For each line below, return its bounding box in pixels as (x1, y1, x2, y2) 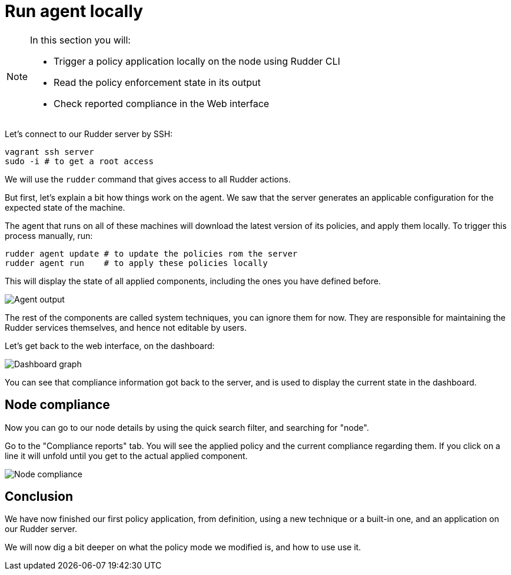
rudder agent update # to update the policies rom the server (5, 248, 298, 258)
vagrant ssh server (5, 147, 94, 157)
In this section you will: (30, 34, 131, 46)
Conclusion (5, 489, 74, 504)
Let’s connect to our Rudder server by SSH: (5, 128, 173, 139)
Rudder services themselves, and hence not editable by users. (5, 322, 247, 333)
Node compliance (5, 397, 110, 413)
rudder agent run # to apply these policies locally (5, 258, 268, 268)
